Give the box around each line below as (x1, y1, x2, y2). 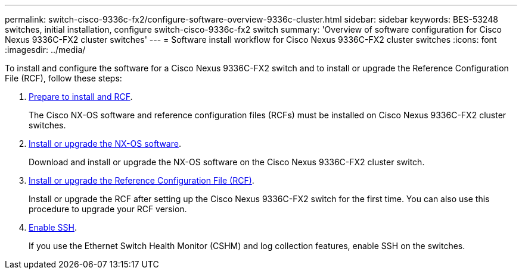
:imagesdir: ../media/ (5, 45, 86, 55)
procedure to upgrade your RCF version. (29, 204, 187, 214)
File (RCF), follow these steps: (5, 73, 122, 83)
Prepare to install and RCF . (29, 92, 133, 102)
